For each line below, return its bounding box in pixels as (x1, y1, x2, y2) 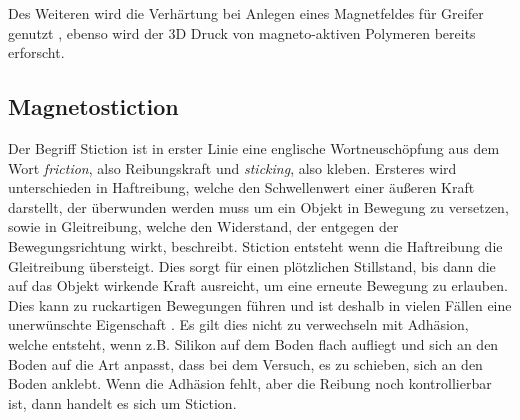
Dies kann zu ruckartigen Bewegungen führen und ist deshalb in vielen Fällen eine (8, 294, 512, 315)
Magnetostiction (8, 91, 179, 122)
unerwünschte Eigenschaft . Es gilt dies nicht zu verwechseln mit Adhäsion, (8, 314, 469, 335)
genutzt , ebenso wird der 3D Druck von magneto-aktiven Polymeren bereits (8, 22, 476, 43)
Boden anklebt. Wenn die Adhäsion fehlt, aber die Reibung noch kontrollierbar (8, 373, 492, 394)
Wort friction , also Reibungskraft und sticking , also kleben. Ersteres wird (8, 157, 457, 178)
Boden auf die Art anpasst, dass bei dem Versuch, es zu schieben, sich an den (8, 353, 483, 374)
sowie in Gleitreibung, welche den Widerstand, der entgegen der (8, 216, 399, 237)
